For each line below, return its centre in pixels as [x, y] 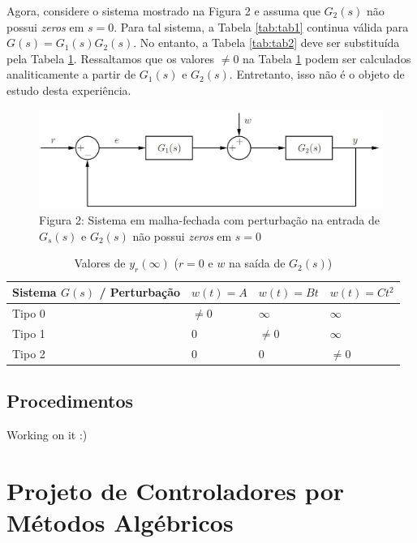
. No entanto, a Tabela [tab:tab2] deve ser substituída [267, 43]
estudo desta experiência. [69, 90]
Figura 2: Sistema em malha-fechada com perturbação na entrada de [210, 220]
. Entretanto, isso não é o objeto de [317, 74]
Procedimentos [70, 401]
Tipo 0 [29, 313]
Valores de [100, 263]
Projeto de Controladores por [176, 490]
